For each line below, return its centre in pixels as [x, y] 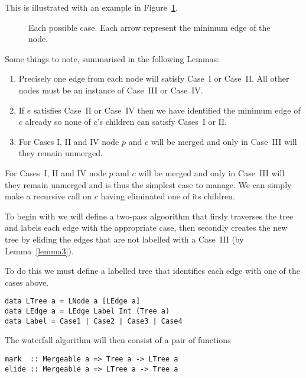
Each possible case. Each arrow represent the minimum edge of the [149, 27]
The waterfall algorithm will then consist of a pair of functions [118, 340]
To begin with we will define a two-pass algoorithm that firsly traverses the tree [149, 216]
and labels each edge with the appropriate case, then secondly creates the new [146, 227]
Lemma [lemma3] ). [39, 251]
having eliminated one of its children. [168, 196]
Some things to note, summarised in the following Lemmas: [112, 58]
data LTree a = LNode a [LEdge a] [73, 301]
